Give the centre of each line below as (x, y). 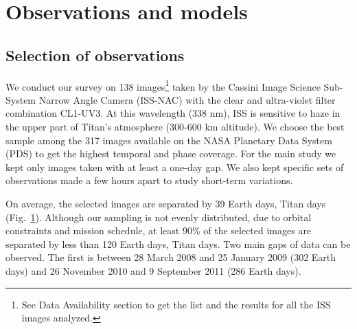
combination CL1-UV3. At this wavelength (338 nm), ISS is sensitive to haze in (173, 113)
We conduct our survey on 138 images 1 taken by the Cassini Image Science (163, 85)
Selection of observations (95, 55)
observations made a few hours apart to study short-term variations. (149, 180)
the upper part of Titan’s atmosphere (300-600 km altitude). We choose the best (175, 127)
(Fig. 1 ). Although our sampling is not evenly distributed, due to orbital (159, 217)
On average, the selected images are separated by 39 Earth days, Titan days (166, 203)
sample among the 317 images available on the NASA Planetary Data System (169, 140)
